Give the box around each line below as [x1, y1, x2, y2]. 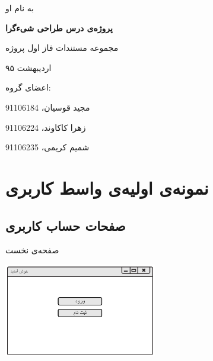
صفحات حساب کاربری [5, 216, 126, 234]
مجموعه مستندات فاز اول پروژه [5, 41, 119, 54]
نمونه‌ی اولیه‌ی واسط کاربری [5, 175, 209, 199]
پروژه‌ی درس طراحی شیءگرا [5, 21, 113, 34]
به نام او [5, 2, 34, 14]
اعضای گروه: [5, 81, 51, 94]
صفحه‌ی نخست [5, 244, 59, 256]
